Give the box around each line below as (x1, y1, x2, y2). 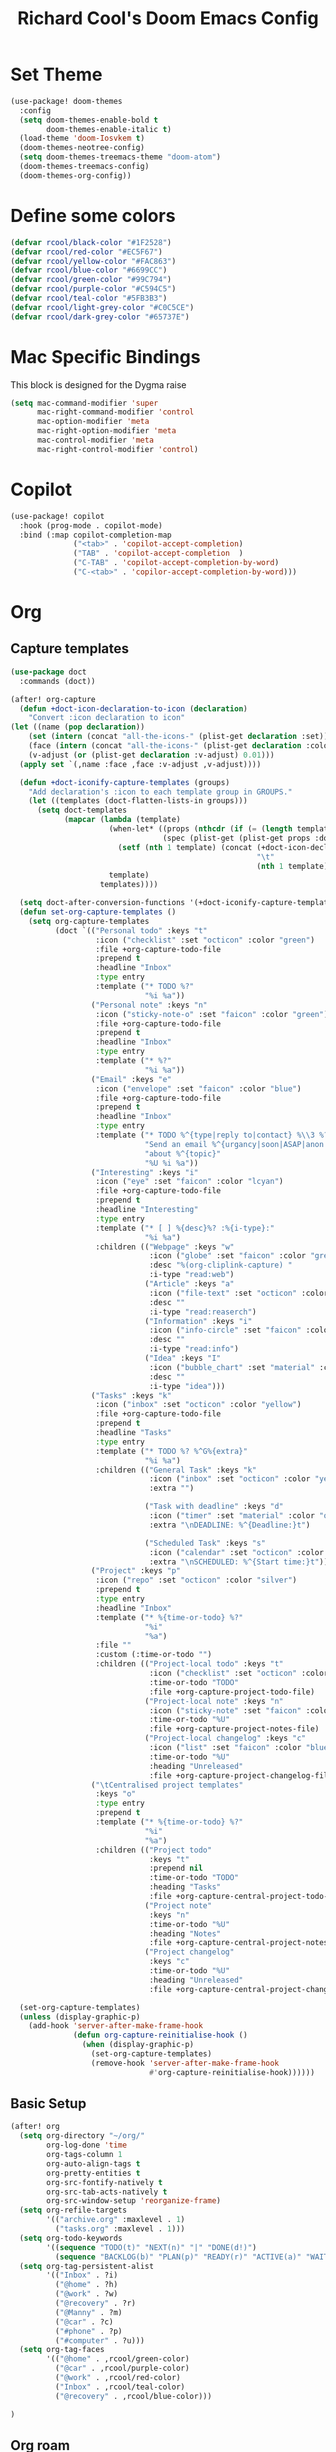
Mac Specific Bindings (10, 345, 201, 368)
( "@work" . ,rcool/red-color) (54, 2373, 182, 2383)
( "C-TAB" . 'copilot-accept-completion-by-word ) (73, 558, 280, 568)
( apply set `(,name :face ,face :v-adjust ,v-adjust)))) (19, 759, 262, 769)
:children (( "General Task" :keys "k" (95, 1465, 257, 1475)
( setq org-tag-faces (19, 2345, 105, 2355)
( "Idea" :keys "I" (144, 1353, 222, 1363)
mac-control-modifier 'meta (36, 435, 155, 446)
